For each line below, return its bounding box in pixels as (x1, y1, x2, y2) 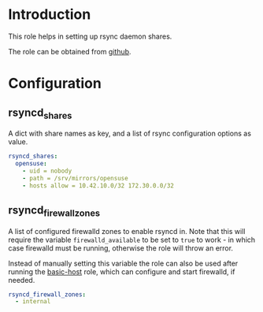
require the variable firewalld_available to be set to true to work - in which (8, 235, 256, 244)
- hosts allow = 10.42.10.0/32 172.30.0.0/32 (22, 181, 175, 190)
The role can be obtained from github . (8, 46, 131, 56)
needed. (8, 275, 35, 284)
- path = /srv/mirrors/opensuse (22, 174, 128, 182)
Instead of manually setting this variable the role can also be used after (8, 258, 239, 268)
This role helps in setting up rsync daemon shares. (8, 32, 172, 41)
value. (8, 137, 28, 147)
